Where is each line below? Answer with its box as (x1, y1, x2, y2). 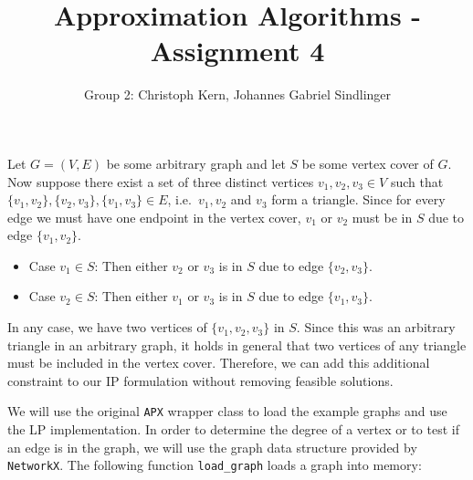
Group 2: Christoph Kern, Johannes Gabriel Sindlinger (83, 85, 392, 104)
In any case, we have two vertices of (7, 318, 207, 337)
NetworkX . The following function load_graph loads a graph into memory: (7, 455, 422, 475)
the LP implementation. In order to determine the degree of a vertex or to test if (7, 420, 459, 439)
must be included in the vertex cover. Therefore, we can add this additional (7, 353, 430, 372)
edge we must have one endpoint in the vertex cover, (7, 207, 301, 226)
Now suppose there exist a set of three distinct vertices (7, 172, 314, 191)
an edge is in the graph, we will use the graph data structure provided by (7, 437, 417, 456)
